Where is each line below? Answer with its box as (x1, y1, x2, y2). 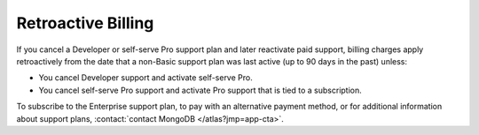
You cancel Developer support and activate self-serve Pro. (38, 72, 253, 83)
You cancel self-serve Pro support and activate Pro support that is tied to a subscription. (38, 85, 363, 95)
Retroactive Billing (16, 13, 154, 33)
